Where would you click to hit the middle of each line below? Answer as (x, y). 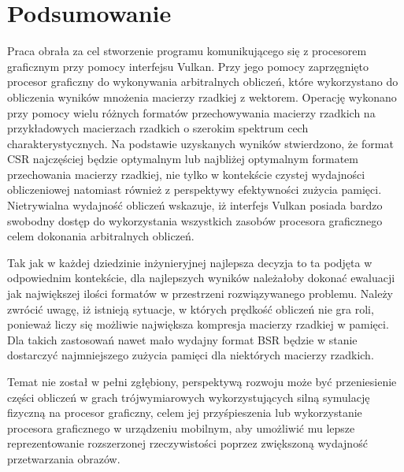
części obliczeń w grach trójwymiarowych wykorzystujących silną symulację (189, 397)
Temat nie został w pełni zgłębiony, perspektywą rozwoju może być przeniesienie (202, 381)
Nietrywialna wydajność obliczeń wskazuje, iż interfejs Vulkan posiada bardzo (195, 205)
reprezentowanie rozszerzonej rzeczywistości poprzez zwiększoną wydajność (187, 443)
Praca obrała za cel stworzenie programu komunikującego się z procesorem (187, 51)
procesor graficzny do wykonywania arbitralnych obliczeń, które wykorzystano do (203, 82)
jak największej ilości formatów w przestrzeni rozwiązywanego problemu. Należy (200, 294)
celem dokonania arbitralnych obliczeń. (101, 236)
